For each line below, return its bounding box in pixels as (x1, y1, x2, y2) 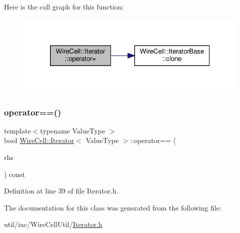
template (4, 125, 31, 135)
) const (4, 168, 25, 179)
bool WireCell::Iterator (4, 135, 74, 145)
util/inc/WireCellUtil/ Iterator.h (4, 219, 102, 229)
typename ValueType (40, 125, 105, 135)
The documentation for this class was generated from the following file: (4, 202, 221, 212)
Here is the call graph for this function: (4, 1, 124, 11)
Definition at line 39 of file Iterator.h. (4, 185, 118, 196)
